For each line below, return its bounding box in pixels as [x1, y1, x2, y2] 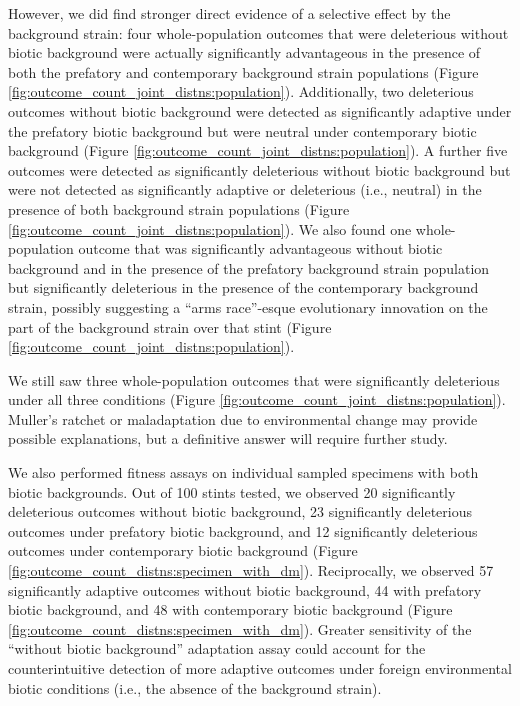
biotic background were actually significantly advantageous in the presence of [8, 42, 481, 63]
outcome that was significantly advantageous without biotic [78, 238, 443, 259]
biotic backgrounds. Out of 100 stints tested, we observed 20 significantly [8, 481, 456, 502]
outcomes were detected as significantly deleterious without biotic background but [8, 159, 511, 180]
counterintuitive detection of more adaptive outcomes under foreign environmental [8, 658, 512, 678]
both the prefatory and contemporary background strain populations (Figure [8, 61, 479, 82]
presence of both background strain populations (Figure [8, 198, 350, 219]
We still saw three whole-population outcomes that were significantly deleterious [8, 369, 500, 390]
